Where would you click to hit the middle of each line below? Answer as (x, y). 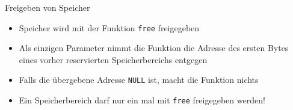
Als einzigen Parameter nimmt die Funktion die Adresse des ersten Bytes (154, 48)
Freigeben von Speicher (48, 7)
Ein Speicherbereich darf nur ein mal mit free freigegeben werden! (142, 100)
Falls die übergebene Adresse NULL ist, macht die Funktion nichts (139, 80)
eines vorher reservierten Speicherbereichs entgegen (113, 59)
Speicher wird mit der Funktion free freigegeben (109, 27)
